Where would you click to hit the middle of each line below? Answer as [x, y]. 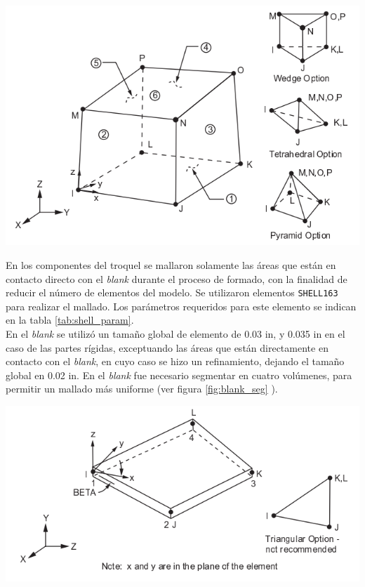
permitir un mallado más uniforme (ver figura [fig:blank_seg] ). [142, 389]
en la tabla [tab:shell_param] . [70, 320]
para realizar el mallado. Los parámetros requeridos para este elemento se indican [181, 306]
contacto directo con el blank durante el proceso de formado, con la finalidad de [177, 278]
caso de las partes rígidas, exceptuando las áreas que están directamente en [167, 347]
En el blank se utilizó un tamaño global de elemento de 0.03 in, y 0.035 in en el [175, 334]
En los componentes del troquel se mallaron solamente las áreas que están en [171, 265]
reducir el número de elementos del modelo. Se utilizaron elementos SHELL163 [172, 292]
